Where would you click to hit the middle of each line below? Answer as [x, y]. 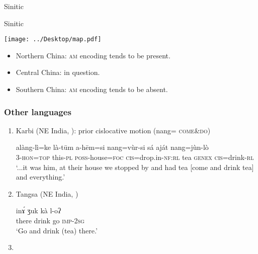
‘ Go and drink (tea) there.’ [57, 230]
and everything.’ [40, 177]
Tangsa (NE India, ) [47, 193]
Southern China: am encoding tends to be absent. [92, 89]
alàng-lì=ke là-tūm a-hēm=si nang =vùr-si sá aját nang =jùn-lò [112, 147]
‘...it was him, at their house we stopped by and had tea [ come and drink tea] [135, 167]
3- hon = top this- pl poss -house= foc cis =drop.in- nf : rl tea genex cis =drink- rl [135, 157]
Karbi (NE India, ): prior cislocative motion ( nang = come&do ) [113, 130]
